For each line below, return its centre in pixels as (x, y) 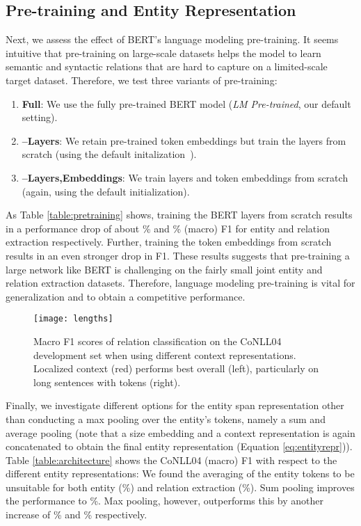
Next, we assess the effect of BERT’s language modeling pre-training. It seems (172, 39)
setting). (40, 117)
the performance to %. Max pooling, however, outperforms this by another (165, 501)
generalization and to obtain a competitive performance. (126, 296)
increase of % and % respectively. (77, 515)
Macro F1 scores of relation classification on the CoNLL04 (158, 341)
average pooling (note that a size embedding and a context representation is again (180, 432)
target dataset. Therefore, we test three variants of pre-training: (142, 80)
